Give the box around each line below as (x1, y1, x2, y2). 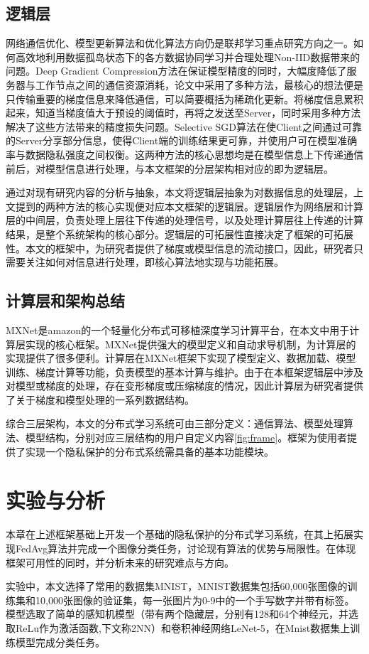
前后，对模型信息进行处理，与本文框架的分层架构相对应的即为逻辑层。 (6, 161, 334, 176)
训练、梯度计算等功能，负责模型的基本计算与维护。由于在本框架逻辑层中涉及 (6, 364, 363, 379)
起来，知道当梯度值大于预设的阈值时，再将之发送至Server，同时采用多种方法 (6, 105, 361, 120)
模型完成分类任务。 (15, 634, 105, 649)
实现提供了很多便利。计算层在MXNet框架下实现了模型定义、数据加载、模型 (6, 350, 356, 365)
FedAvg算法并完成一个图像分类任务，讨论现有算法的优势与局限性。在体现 (15, 540, 356, 555)
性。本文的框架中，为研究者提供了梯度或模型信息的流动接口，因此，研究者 (6, 240, 353, 255)
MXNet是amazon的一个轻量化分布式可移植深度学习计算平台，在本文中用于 (6, 322, 350, 337)
